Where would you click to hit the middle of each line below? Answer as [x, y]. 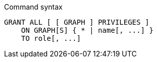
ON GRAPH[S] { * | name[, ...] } [87, 30]
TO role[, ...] [51, 38]
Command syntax [33, 7]
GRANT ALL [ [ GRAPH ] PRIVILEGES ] [77, 22]
